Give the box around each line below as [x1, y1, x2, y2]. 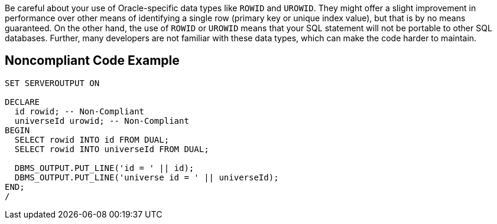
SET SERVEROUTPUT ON [5, 78, 100, 88]
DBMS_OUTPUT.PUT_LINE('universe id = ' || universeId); [14, 172, 279, 182]
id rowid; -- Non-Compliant [14, 106, 145, 116]
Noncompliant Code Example [5, 53, 180, 68]
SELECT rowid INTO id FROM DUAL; [14, 134, 170, 144]
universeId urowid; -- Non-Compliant [14, 116, 189, 126]
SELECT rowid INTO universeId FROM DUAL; [14, 144, 209, 154]
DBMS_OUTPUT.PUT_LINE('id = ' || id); [14, 163, 194, 173]
